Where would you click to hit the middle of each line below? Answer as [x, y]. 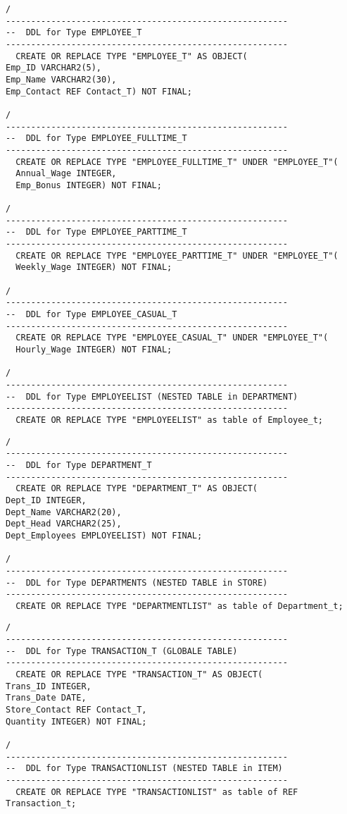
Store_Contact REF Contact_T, [76, 710]
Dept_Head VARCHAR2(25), [64, 524]
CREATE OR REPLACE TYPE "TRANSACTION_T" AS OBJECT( [139, 675]
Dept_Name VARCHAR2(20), [64, 512]
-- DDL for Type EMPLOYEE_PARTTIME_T [96, 232]
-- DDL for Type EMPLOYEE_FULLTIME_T [96, 138]
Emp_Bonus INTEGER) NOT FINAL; [89, 185]
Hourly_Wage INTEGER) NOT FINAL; [94, 350]
